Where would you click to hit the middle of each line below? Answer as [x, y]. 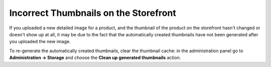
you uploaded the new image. [40, 42]
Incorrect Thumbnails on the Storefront [93, 13]
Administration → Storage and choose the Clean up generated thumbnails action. [95, 58]
